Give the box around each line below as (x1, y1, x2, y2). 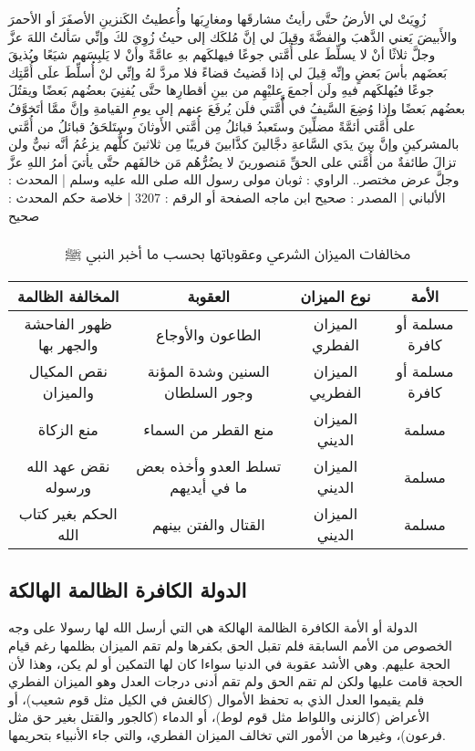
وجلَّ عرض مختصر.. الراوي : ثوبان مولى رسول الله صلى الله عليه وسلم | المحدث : (8, 170, 460, 189)
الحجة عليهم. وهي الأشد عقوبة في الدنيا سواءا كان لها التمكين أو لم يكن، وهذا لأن (8, 653, 450, 673)
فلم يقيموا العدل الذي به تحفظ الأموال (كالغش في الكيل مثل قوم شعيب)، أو (8, 689, 425, 708)
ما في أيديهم (170, 476, 248, 498)
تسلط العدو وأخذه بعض (136, 455, 282, 477)
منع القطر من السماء (143, 418, 274, 440)
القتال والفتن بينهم (151, 513, 265, 535)
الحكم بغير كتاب (18, 503, 118, 525)
